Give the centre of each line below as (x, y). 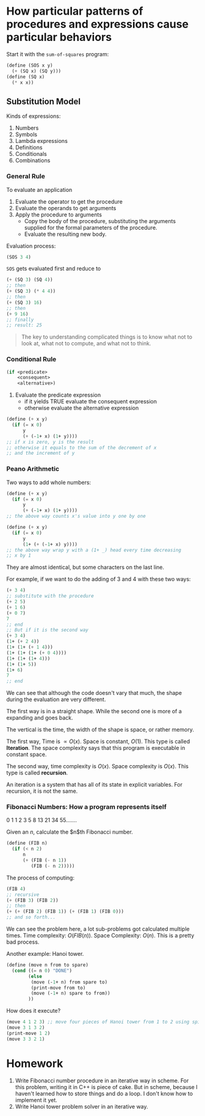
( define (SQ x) (26, 77)
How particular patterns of (75, 11)
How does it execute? (34, 1011)
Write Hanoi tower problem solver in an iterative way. (81, 1106)
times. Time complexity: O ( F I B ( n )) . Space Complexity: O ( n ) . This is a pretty (100, 936)
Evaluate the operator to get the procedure (69, 201)
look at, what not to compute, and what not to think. (86, 343)
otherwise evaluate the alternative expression (81, 408)
